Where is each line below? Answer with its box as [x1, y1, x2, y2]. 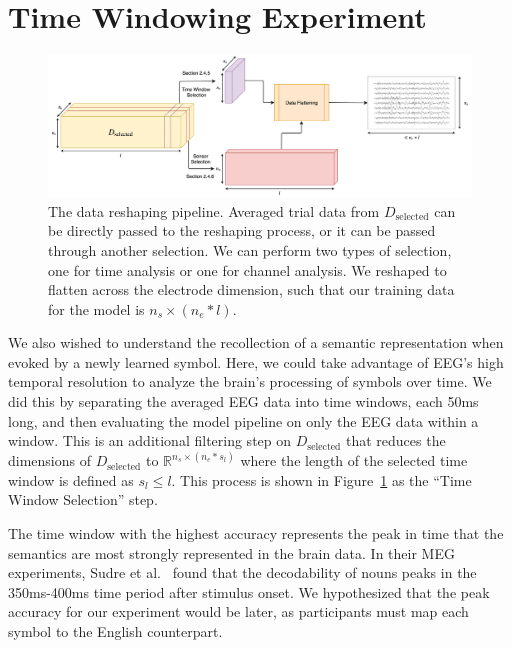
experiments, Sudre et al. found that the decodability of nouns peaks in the [8, 562, 477, 583]
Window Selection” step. [8, 489, 158, 510]
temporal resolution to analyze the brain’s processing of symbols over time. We [8, 371, 492, 392]
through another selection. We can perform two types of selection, [48, 239, 452, 260]
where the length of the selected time [240, 450, 468, 471]
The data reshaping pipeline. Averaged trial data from [48, 200, 380, 221]
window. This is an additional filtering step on [8, 430, 292, 451]
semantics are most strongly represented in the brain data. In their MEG [8, 542, 455, 563]
